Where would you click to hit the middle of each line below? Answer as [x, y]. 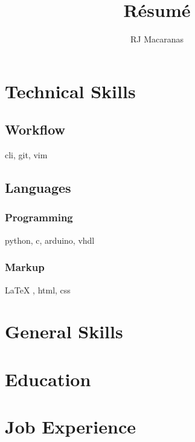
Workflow [35, 129]
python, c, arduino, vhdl [50, 240]
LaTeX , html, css [38, 290]
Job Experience [70, 427]
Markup [25, 267]
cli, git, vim [26, 155]
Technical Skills [70, 91]
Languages [38, 188]
